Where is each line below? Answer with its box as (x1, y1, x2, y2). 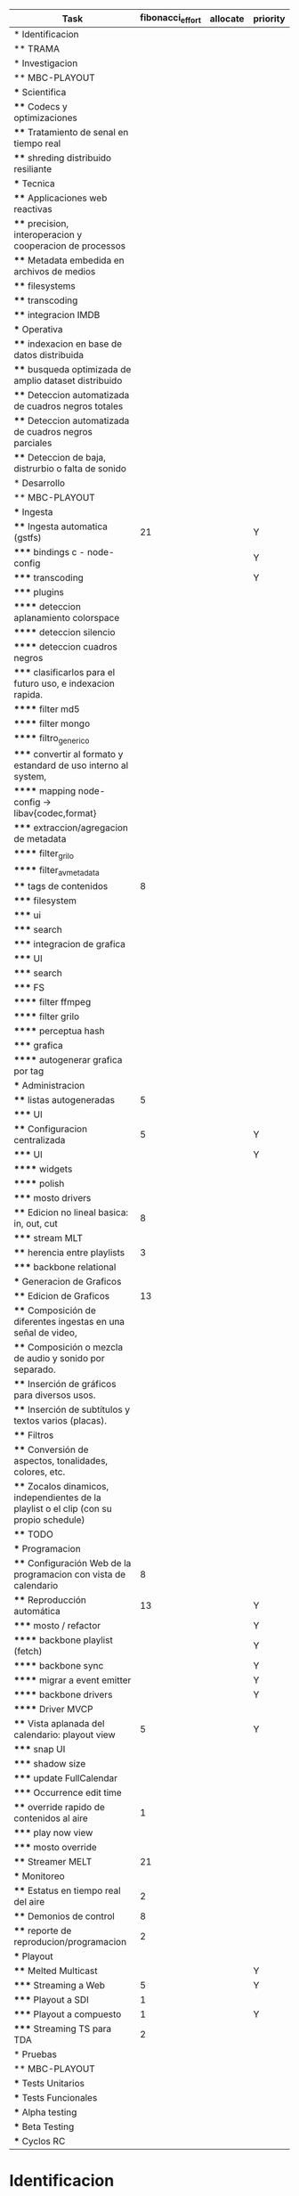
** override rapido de (13, 1800, 105, 1813)
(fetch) (13, 1645, 43, 1657)
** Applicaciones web (13, 192, 108, 204)
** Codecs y (13, 101, 69, 113)
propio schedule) (13, 1514, 85, 1526)
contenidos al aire (13, 1812, 89, 1825)
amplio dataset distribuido (13, 374, 123, 387)
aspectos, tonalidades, (13, 1454, 109, 1466)
